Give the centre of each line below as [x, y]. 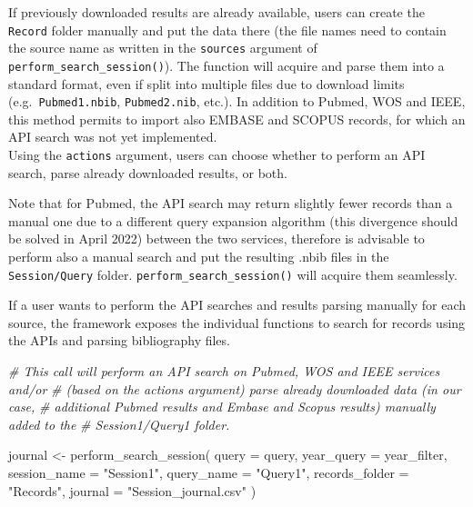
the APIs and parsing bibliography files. [119, 340]
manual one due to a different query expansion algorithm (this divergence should [233, 220]
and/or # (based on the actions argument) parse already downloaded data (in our [235, 388]
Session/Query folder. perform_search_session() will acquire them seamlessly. [233, 274]
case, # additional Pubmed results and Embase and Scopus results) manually [222, 407]
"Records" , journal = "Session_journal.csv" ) [132, 490]
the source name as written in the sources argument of [163, 48]
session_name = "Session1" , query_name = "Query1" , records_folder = [209, 473]
